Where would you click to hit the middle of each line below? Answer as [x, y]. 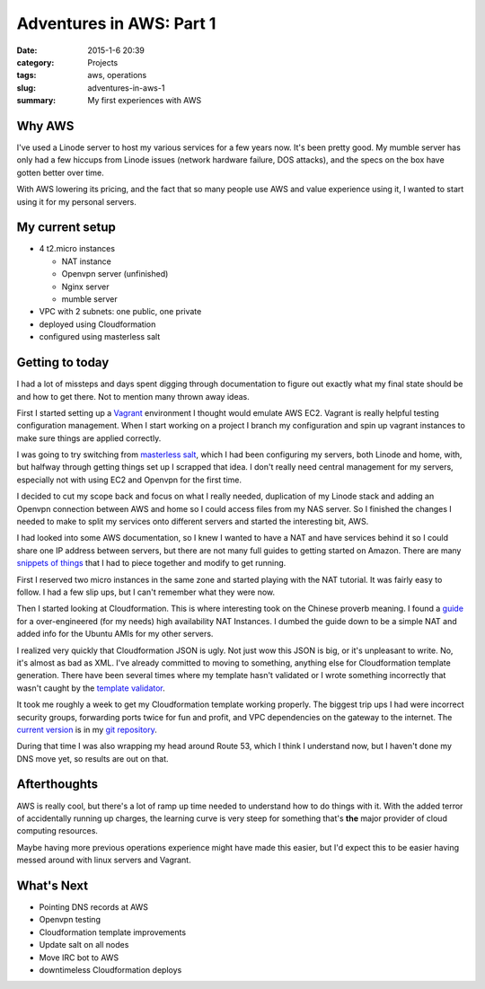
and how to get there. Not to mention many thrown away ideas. [133, 396]
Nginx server [85, 287]
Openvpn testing [70, 920]
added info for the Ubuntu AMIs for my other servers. [115, 634]
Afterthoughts [57, 785]
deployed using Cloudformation [97, 324]
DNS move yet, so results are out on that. [93, 758]
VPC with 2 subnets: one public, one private [120, 312]
